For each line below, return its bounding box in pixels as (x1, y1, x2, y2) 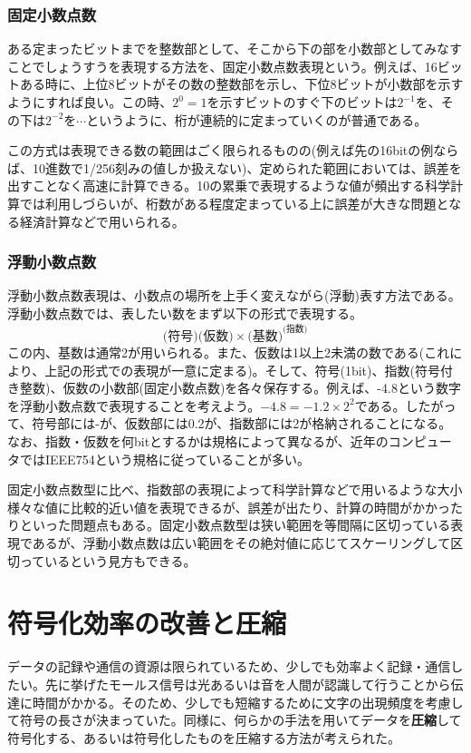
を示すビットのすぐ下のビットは (207, 93, 398, 111)
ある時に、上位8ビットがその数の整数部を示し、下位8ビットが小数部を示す (19, 74, 464, 93)
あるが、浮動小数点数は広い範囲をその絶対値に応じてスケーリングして (32, 533, 451, 552)
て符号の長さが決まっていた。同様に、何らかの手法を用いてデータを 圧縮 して (7, 710, 462, 729)
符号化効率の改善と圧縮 (7, 604, 287, 641)
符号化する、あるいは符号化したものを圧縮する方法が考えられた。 (7, 728, 400, 747)
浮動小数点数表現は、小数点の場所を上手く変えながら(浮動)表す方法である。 (7, 286, 461, 305)
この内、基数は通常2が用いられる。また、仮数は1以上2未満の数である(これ (7, 343, 450, 362)
